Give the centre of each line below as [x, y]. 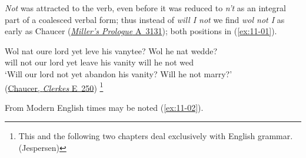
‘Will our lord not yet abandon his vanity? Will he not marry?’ [119, 73]
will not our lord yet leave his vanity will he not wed [99, 62]
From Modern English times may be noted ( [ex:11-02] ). [104, 107]
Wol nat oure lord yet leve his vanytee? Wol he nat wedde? [111, 50]
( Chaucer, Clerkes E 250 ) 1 [54, 87]
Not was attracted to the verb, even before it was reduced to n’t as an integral [145, 8]
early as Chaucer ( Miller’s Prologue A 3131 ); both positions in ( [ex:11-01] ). [141, 31]
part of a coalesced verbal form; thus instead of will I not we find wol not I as [145, 19]
